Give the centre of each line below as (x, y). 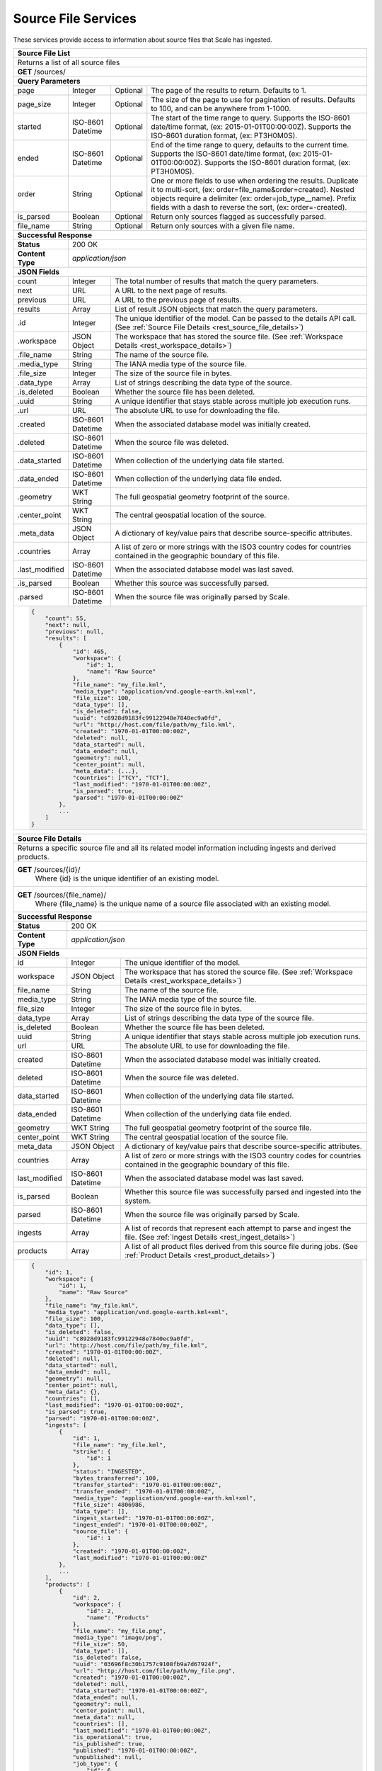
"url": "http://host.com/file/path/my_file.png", (154, 1671)
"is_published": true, (109, 1744)
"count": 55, (66, 618)
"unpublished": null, (108, 1757)
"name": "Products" (117, 1618)
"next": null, (68, 624)
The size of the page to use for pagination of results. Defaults (253, 99)
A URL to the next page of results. (171, 290)
